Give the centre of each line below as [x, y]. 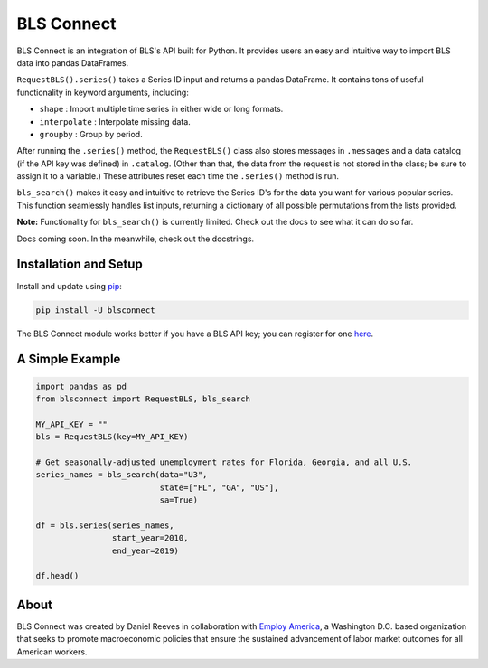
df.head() [57, 576]
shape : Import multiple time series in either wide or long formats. [161, 109]
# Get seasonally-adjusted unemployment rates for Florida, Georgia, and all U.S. [224, 462]
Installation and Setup [80, 264]
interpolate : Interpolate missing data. [115, 121]
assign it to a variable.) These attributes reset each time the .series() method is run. [178, 176]
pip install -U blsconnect [95, 310]
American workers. [52, 652]
